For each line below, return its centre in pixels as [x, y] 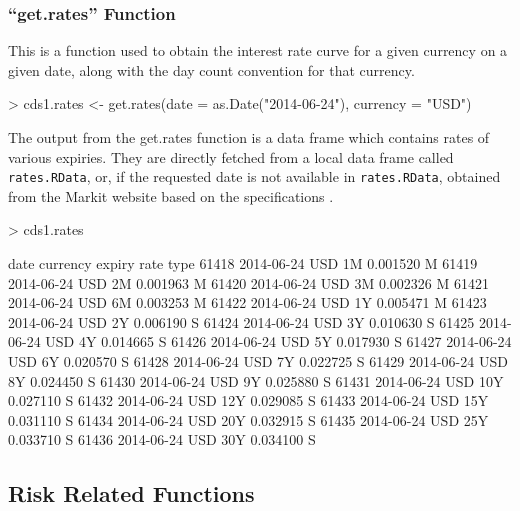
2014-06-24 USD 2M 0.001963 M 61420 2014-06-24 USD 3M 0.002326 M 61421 [249, 282]
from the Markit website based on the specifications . [171, 195]
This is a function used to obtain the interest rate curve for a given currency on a [258, 50]
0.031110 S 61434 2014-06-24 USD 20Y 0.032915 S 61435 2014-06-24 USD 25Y [248, 419]
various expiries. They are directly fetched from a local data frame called [231, 156]
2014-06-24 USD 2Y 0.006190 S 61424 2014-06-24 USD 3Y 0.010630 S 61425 [241, 321]
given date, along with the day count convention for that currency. [211, 69]
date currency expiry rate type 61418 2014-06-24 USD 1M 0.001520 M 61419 [243, 263]
